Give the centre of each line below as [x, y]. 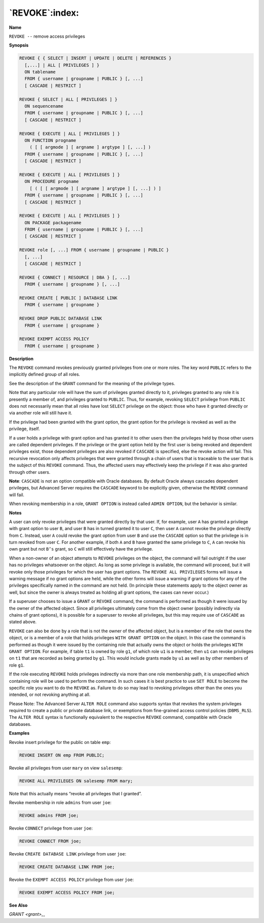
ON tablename [40, 72]
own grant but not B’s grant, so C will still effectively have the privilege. [81, 549]
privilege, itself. [24, 429]
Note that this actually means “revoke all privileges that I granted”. [75, 793]
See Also [18, 905]
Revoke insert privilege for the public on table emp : [60, 742]
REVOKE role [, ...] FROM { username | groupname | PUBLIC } [94, 250]
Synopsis [19, 45]
